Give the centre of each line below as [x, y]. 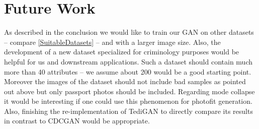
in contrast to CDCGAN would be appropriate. [77, 121]
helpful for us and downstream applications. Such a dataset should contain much [128, 61]
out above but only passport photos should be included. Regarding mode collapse [129, 91]
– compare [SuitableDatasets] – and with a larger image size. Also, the [112, 42]
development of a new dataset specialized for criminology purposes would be [122, 52]
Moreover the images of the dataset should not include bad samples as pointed [125, 81]
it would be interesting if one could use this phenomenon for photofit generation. [128, 101]
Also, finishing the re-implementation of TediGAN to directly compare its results [128, 111]
